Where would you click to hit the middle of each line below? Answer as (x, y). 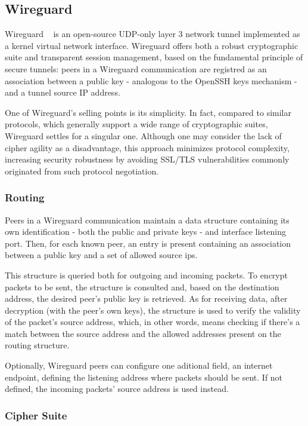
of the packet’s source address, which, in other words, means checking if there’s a (153, 322)
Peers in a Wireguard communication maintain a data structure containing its (147, 220)
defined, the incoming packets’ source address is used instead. (117, 389)
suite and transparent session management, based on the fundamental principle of (154, 57)
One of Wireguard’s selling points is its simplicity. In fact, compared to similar (148, 112)
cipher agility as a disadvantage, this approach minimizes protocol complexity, (147, 147)
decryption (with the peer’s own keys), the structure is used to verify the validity (153, 310)
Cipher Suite (36, 415)
